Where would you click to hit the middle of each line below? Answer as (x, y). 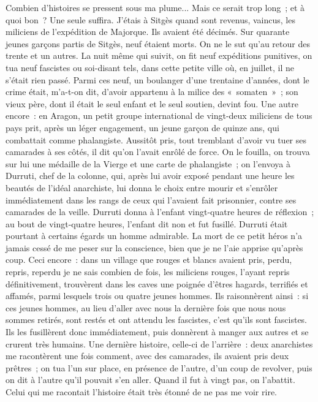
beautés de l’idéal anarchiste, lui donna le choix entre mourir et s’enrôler (142, 187)
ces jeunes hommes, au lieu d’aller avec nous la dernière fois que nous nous (146, 307)
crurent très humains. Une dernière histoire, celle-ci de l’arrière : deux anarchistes (159, 343)
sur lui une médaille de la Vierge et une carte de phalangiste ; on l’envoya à (148, 163)
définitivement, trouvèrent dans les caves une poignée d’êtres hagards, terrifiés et (157, 283)
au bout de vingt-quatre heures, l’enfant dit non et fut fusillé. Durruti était (147, 223)
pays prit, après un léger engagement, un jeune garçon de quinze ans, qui (142, 127)
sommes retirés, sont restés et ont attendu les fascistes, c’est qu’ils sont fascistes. (157, 320)
